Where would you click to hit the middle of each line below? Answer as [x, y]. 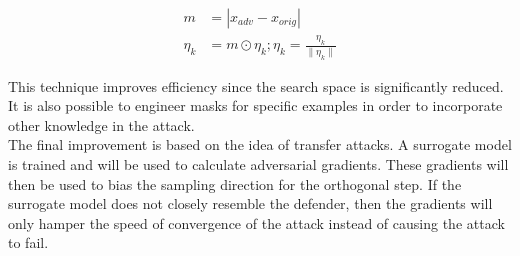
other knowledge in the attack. [101, 124]
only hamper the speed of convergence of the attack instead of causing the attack [256, 222]
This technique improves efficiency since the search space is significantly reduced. [256, 85]
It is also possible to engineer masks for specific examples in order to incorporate [255, 105]
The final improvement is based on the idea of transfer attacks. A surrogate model [260, 144]
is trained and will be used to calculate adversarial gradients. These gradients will [258, 163]
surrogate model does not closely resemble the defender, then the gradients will [250, 203]
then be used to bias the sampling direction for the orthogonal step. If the [235, 183]
